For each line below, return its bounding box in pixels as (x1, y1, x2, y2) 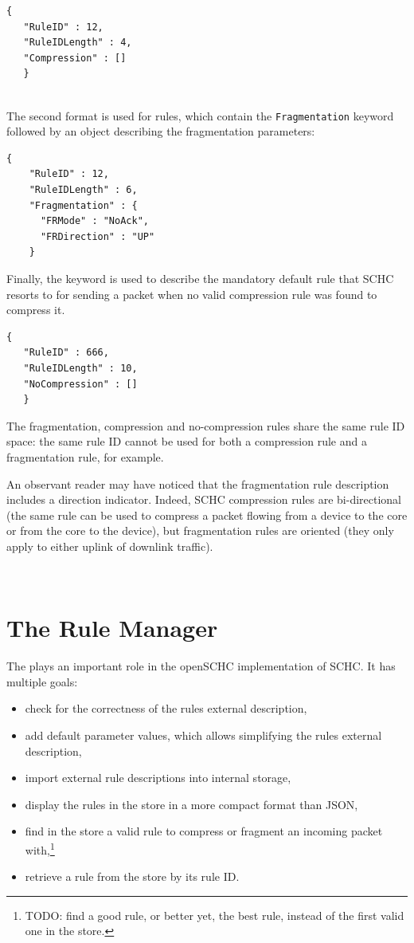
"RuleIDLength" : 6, (29, 184, 138, 195)
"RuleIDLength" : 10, (23, 362, 138, 374)
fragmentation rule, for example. (6, 448, 164, 465)
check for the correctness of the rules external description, (25, 700, 307, 717)
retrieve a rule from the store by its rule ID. (25, 868, 240, 885)
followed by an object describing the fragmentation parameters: (6, 123, 315, 139)
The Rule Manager (6, 611, 218, 644)
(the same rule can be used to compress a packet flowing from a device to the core (6, 506, 408, 523)
